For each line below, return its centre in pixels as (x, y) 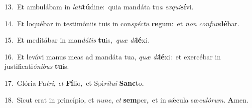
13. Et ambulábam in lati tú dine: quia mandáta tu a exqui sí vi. (99, 6)
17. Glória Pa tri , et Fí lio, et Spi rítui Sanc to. (74, 82)
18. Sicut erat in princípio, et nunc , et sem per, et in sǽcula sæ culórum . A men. (126, 99)
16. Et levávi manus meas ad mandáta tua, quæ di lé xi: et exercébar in (113, 56)
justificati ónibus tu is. (37, 66)
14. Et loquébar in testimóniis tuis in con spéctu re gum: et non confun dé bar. (122, 23)
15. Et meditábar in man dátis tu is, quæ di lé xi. (77, 40)
